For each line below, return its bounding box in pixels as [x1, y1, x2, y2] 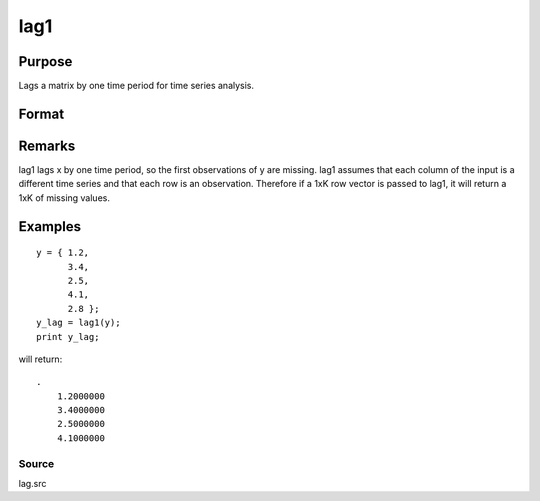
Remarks [18, 137, 76, 154]
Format [18, 105, 65, 122]
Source [18, 456, 55, 470]
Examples [18, 218, 82, 235]
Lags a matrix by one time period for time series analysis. [18, 80, 255, 92]
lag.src [18, 478, 47, 489]
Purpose [18, 53, 73, 70]
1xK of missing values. [18, 191, 110, 204]
